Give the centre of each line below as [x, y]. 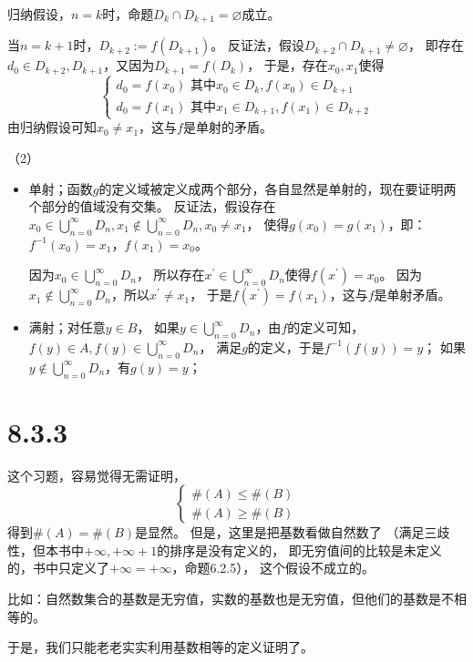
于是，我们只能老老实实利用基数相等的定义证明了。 [160, 647]
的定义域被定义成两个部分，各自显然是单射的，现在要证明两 [278, 188]
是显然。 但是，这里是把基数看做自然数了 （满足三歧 [293, 532]
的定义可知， [326, 327]
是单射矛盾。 [412, 295]
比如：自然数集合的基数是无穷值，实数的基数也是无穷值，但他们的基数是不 [231, 599]
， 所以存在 [170, 275]
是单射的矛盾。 [227, 127]
